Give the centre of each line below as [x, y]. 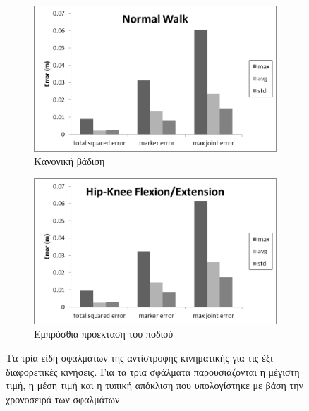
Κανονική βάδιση [69, 161]
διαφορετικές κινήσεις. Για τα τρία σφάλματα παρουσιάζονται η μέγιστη [153, 371]
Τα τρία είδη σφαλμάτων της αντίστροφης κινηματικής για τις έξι [139, 357]
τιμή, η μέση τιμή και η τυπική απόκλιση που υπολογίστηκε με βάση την [154, 385]
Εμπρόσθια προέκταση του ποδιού [104, 334]
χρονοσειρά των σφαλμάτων [63, 399]
